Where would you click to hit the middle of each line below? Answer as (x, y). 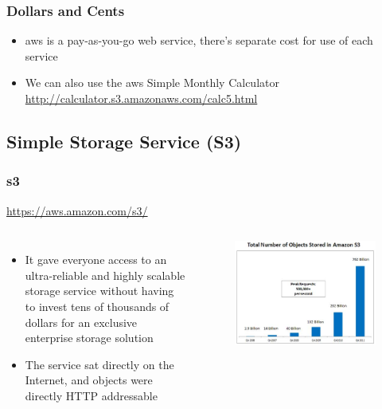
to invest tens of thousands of (97, 306)
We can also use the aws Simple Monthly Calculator (152, 83)
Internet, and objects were (89, 380)
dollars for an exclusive (81, 322)
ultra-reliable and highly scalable (105, 275)
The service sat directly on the (99, 364)
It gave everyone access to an (96, 260)
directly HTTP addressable (91, 395)
